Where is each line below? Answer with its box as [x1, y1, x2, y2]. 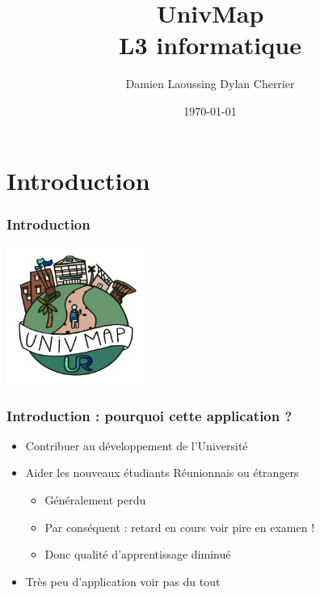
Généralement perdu [44, 491, 146, 508]
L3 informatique [119, 28, 301, 61]
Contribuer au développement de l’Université [25, 437, 248, 454]
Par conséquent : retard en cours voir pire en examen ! [44, 518, 315, 535]
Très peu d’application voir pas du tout [25, 572, 221, 589]
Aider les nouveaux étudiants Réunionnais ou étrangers [25, 464, 299, 481]
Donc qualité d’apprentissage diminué [44, 546, 231, 563]
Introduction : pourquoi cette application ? [6, 405, 293, 425]
